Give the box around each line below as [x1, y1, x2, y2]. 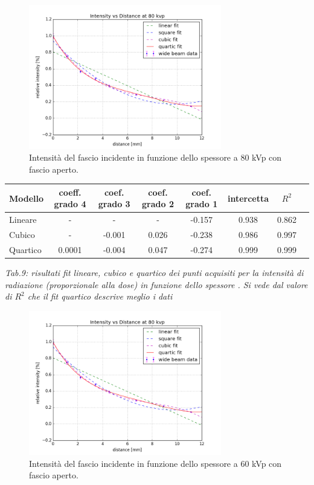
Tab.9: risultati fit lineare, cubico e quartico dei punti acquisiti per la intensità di [5, 266, 304, 278]
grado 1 [185, 198, 218, 210]
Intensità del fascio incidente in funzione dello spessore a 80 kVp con [29, 151, 282, 164]
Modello [9, 191, 44, 204]
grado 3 [98, 198, 130, 210]
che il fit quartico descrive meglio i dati [27, 290, 173, 303]
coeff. [59, 185, 82, 198]
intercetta [227, 191, 269, 204]
